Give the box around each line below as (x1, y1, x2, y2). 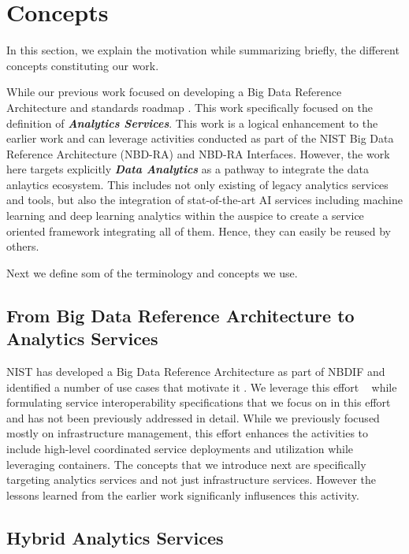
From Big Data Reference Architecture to (6, 303, 355, 327)
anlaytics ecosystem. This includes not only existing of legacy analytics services (6, 176, 389, 192)
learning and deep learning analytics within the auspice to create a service (6, 207, 364, 224)
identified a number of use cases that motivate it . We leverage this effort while (6, 378, 397, 395)
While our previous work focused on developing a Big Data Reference (6, 84, 342, 100)
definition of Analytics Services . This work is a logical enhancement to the (6, 114, 378, 131)
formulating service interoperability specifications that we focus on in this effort (6, 394, 391, 411)
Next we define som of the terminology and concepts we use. (6, 264, 298, 281)
